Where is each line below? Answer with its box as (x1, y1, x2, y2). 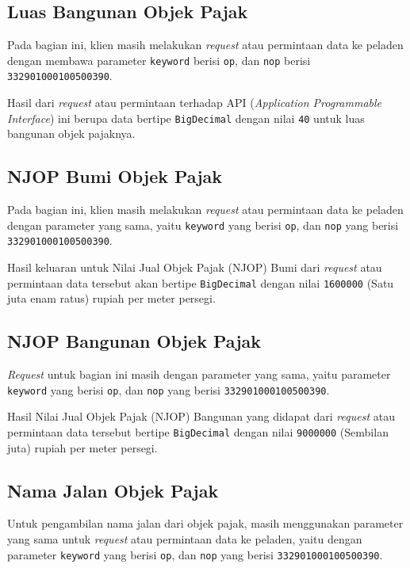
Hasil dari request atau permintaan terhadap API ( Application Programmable (7, 94, 381, 111)
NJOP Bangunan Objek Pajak (7, 329, 262, 353)
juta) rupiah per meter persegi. (7, 439, 158, 456)
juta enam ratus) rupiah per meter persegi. (7, 290, 216, 307)
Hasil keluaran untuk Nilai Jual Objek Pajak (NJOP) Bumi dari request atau (7, 259, 382, 276)
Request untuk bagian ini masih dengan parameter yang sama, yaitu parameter (7, 366, 391, 383)
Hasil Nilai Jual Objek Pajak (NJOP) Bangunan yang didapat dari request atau (7, 408, 395, 425)
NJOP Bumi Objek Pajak (7, 164, 223, 189)
